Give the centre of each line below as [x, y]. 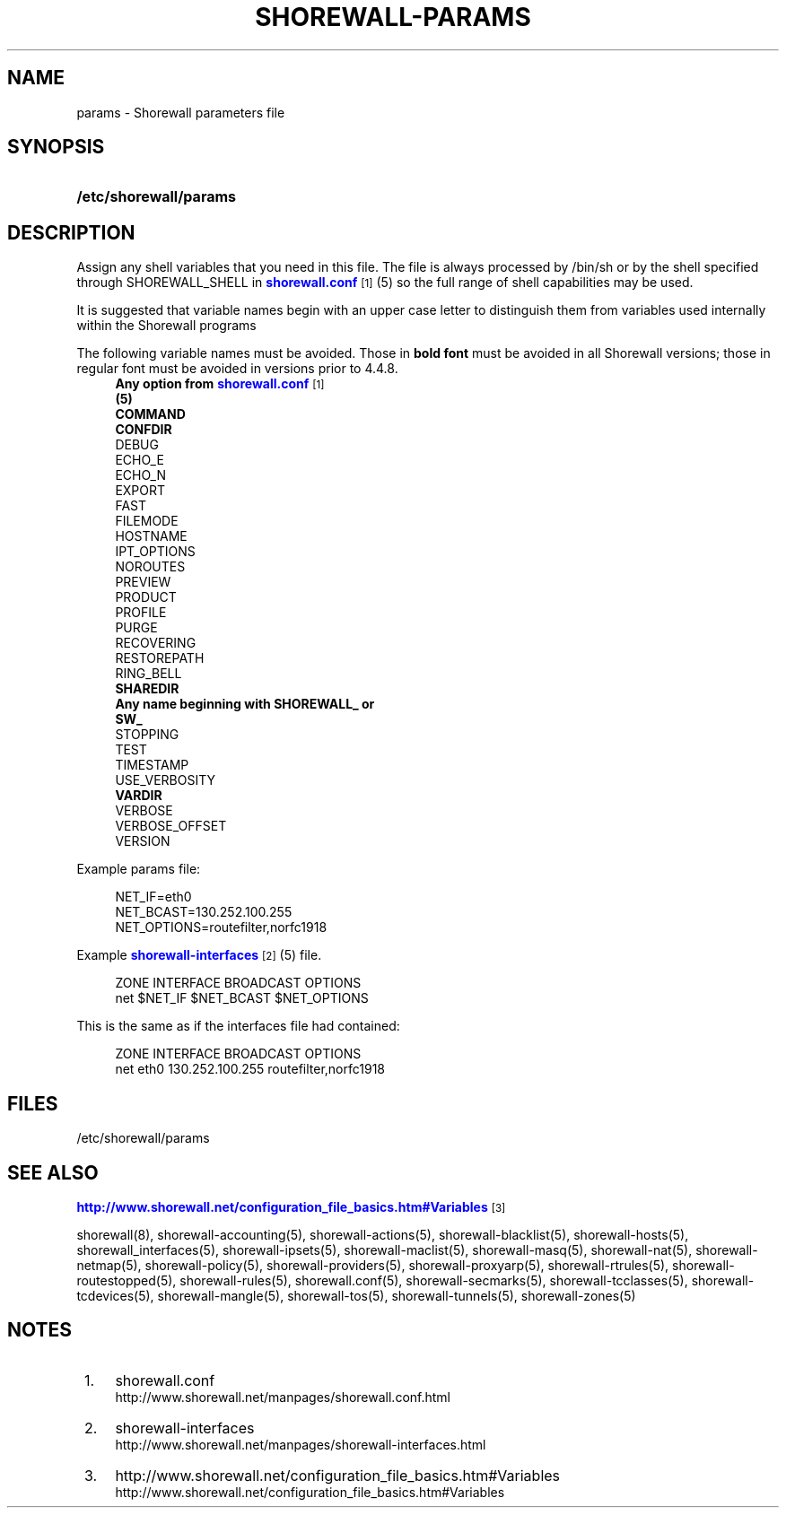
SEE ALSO [53, 1172]
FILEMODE [147, 521]
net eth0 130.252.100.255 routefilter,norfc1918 [250, 1069]
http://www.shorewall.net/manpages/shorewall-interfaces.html [301, 1444]
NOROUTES [150, 567]
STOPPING [147, 735]
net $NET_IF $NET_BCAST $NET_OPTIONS [242, 998]
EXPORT [140, 491]
